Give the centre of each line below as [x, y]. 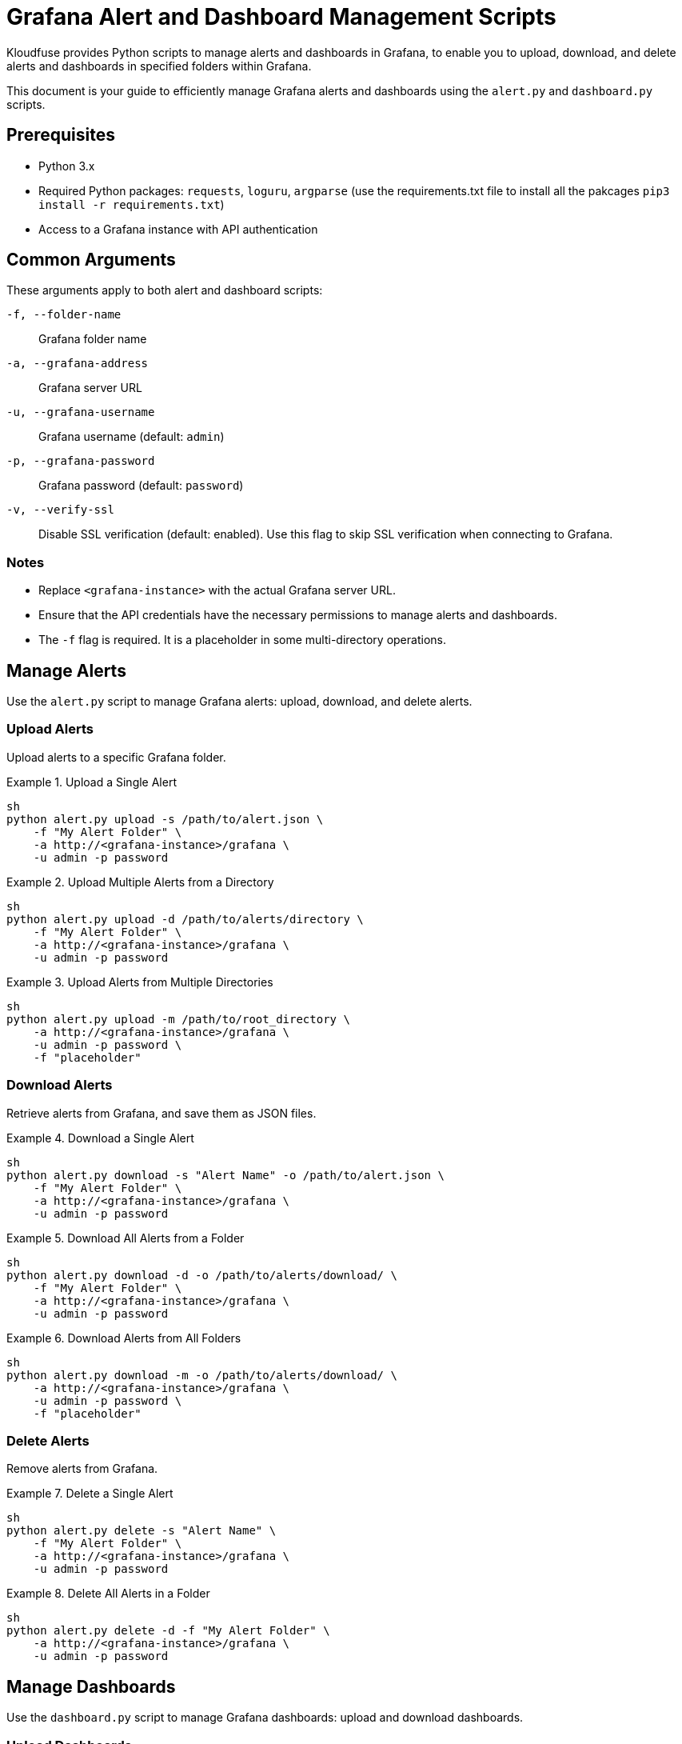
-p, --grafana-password [81, 461]
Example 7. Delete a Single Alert [90, 1494]
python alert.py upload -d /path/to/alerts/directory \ [185, 919]
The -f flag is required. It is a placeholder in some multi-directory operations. [242, 640]
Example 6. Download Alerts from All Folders [124, 1338]
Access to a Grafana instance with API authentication [178, 229]
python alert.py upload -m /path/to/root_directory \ [178, 1019]
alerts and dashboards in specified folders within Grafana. [159, 66]
